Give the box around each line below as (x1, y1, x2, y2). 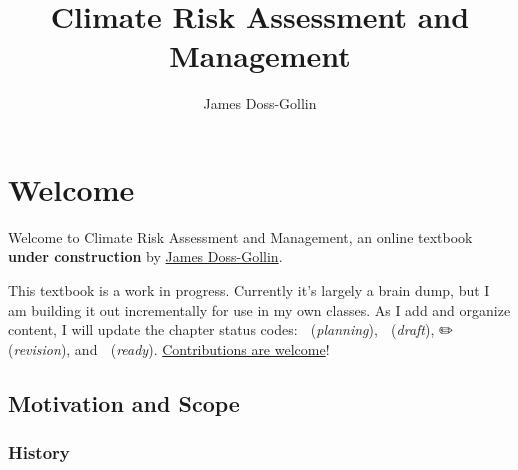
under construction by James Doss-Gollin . (8, 246, 283, 267)
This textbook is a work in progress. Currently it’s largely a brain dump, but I (8, 280, 490, 301)
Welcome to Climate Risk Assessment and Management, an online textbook (8, 226, 473, 247)
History (8, 440, 70, 465)
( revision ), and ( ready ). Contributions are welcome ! (8, 338, 330, 359)
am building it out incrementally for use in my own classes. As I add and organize (8, 299, 511, 320)
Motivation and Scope (8, 387, 240, 418)
